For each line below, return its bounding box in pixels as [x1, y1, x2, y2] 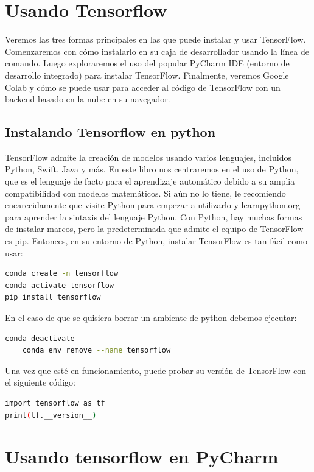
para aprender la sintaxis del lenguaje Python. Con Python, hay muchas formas [5, 210, 302, 223]
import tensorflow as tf [5, 398, 105, 407]
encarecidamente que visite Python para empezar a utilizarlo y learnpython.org [5, 199, 301, 211]
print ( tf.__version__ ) [5, 410, 97, 420]
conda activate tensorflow [5, 281, 114, 290]
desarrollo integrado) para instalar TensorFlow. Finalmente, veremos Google [5, 68, 289, 81]
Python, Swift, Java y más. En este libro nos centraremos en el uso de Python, [5, 163, 299, 175]
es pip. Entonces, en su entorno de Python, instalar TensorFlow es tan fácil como [5, 234, 307, 247]
